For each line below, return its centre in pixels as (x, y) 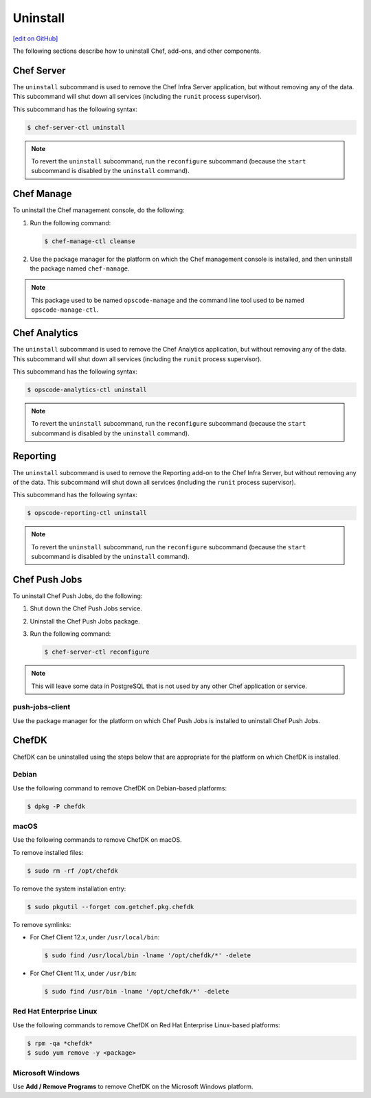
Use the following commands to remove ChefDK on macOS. (97, 840)
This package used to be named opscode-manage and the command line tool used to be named (168, 300)
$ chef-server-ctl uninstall (76, 127)
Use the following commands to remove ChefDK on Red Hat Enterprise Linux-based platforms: (147, 1025)
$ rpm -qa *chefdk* (60, 1043)
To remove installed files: (48, 852)
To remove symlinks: (42, 924)
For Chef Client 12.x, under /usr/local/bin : (95, 937)
